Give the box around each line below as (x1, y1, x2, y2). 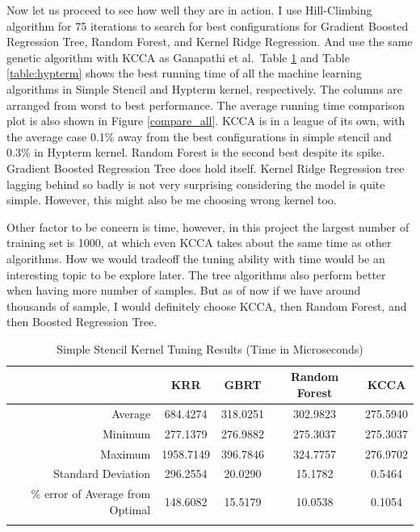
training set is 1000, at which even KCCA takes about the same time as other (6, 234, 392, 251)
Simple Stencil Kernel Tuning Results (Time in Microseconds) (57, 340, 363, 357)
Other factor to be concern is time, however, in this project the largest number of (6, 218, 409, 235)
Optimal (109, 501, 151, 517)
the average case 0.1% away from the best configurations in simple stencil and (6, 128, 392, 145)
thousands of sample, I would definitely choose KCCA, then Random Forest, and (6, 297, 407, 314)
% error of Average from (31, 485, 151, 502)
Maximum (100, 445, 151, 462)
